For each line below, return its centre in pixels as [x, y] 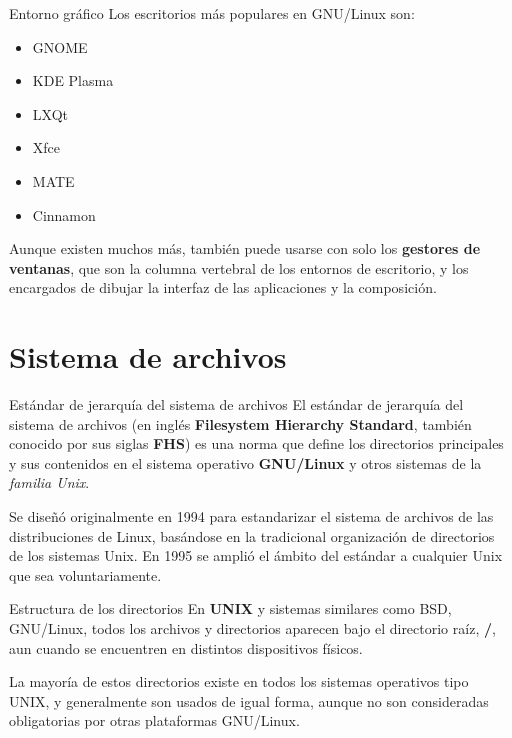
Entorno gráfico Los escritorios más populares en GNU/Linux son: [212, 13]
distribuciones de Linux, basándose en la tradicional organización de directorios [252, 535]
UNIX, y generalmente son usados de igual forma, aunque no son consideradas [249, 700]
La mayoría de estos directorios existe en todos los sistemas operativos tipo [239, 681]
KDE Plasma [73, 80]
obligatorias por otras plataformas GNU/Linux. [154, 720]
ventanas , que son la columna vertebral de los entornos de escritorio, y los [239, 267]
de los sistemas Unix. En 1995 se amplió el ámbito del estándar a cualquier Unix [256, 555]
